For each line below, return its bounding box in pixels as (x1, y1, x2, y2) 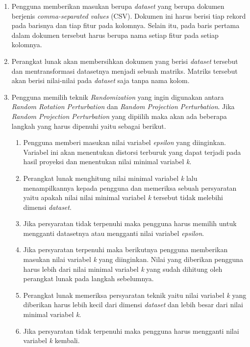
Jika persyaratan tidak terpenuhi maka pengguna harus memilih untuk (23, 218, 237, 229)
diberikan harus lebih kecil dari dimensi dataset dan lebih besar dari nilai (23, 299, 243, 310)
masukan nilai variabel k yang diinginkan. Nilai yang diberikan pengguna (23, 254, 244, 264)
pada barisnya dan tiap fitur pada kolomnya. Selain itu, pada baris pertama (11, 20, 240, 30)
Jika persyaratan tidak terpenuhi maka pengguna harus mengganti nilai (23, 325, 239, 336)
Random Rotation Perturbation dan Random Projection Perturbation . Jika (11, 101, 235, 112)
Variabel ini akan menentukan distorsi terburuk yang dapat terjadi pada (23, 146, 241, 157)
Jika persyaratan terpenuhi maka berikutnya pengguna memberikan (23, 244, 228, 255)
